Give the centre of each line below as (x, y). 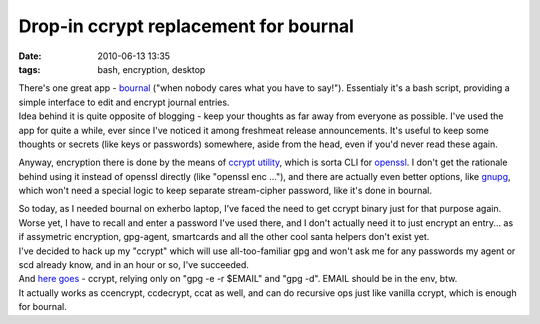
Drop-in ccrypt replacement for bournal (186, 26)
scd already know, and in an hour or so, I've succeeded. (134, 265)
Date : (30, 56)
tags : (29, 69)
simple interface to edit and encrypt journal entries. (124, 102)
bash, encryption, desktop (151, 69)
